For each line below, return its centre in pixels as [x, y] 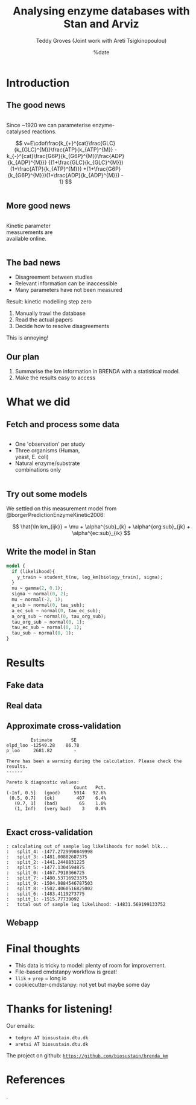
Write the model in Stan [51, 552]
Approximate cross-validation [64, 726]
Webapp [23, 923]
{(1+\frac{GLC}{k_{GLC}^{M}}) [86, 162]
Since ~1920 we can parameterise [49, 125]
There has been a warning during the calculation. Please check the [94, 761]
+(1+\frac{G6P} [102, 169]
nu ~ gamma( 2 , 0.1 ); [37, 588]
